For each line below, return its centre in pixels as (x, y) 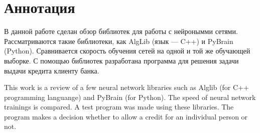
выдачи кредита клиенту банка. (52, 70)
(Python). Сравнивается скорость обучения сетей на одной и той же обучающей (127, 51)
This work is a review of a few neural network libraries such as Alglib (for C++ (126, 87)
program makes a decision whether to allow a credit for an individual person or (126, 116)
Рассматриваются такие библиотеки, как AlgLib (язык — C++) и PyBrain (119, 41)
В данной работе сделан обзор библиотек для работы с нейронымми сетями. (121, 31)
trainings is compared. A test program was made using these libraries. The (119, 107)
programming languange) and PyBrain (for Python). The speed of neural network (130, 97)
